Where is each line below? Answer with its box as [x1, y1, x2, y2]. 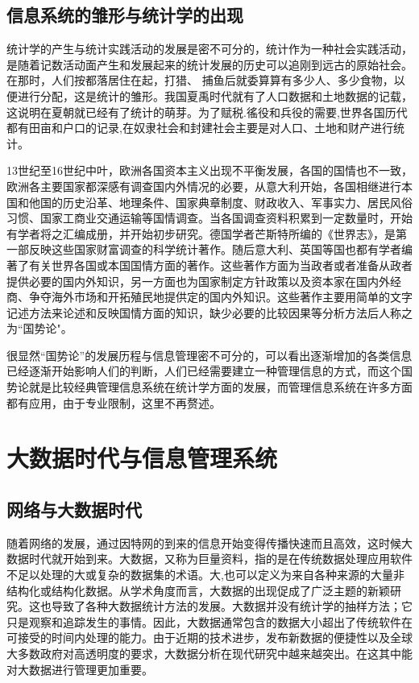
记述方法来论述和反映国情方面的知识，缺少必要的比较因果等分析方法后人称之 [6, 304, 413, 321]
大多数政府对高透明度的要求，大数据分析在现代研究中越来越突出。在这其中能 [6, 645, 413, 661]
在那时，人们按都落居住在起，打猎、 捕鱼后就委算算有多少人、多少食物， [6, 72, 394, 89]
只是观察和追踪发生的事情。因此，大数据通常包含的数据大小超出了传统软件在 [6, 613, 413, 630]
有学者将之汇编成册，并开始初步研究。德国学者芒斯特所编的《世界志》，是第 [6, 225, 407, 242]
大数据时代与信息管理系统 [6, 441, 278, 474]
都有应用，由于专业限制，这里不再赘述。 [6, 394, 221, 411]
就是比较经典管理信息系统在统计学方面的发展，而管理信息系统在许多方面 [28, 379, 413, 395]
